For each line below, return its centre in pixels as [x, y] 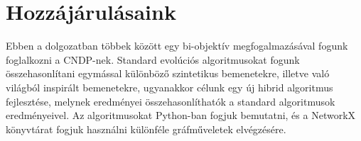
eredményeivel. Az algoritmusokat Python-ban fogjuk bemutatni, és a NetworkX [181, 115]
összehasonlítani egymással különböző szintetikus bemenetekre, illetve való [168, 73]
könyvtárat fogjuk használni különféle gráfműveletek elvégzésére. [146, 129]
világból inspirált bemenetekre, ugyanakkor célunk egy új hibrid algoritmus [169, 87]
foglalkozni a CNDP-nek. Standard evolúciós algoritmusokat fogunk [153, 59]
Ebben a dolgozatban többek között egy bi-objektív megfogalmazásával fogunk [177, 46]
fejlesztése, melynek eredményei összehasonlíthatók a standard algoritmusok [171, 101]
